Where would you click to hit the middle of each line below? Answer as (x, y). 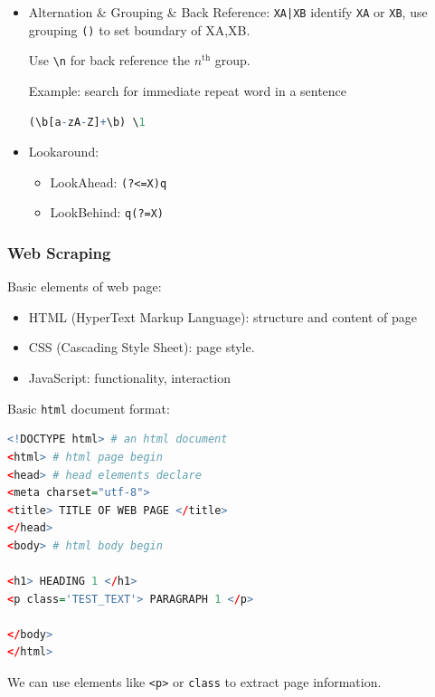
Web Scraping (59, 252)
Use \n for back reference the (109, 60)
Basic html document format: (89, 408)
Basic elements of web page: (85, 286)
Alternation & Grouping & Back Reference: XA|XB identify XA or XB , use (228, 12)
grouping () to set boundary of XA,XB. (139, 29)
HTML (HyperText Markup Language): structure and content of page (223, 316)
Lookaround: (64, 152)
